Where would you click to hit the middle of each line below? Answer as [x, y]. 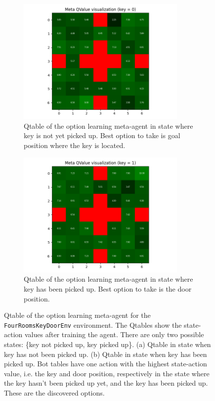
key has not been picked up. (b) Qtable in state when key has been [106, 354]
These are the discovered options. [54, 392]
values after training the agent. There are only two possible [114, 334]
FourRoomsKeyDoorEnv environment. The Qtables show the [93, 325]
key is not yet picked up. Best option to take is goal [102, 135]
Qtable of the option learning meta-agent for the [77, 315]
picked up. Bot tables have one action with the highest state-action [106, 364]
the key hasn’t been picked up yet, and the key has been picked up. [106, 383]
